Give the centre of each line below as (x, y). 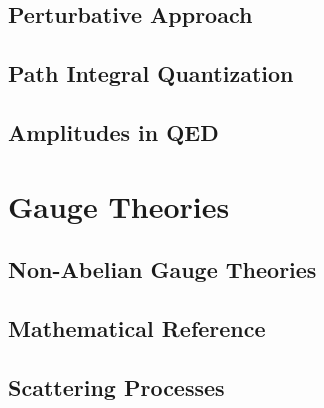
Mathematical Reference (137, 327)
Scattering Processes (116, 386)
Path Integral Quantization (151, 73)
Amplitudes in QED (113, 131)
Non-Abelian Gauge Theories (162, 269)
